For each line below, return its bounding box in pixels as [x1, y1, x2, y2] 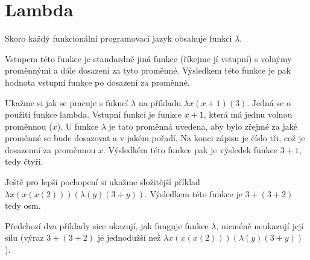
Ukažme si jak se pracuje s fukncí [5, 96, 128, 109]
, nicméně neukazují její [216, 219, 304, 232]
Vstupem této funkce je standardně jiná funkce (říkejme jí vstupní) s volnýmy [5, 52, 292, 65]
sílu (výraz [5, 231, 44, 244]
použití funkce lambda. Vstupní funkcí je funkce [5, 108, 182, 121]
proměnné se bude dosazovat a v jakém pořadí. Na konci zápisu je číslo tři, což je [5, 132, 305, 144]
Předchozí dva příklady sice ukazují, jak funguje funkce [5, 219, 209, 232]
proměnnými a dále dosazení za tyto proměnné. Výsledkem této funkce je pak [5, 64, 291, 77]
